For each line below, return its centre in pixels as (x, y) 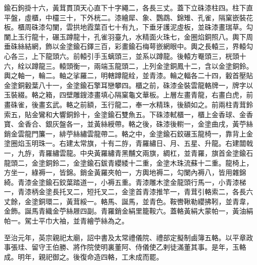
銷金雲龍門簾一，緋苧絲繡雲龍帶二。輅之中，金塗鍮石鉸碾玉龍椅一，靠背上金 (128, 133)
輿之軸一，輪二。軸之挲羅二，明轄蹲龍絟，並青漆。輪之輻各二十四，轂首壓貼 (128, 75)
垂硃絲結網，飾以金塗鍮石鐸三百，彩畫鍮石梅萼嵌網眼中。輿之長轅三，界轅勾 (128, 46)
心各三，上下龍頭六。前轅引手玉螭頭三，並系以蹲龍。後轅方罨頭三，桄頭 (122, 56)
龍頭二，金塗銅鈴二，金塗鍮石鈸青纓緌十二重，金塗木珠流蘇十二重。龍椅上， (128, 162)
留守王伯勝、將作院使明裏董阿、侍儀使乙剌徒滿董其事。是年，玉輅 (139, 247)
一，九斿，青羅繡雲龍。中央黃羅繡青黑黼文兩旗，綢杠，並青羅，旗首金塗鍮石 (128, 153)
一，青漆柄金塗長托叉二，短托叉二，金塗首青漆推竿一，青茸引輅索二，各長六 (128, 192)
